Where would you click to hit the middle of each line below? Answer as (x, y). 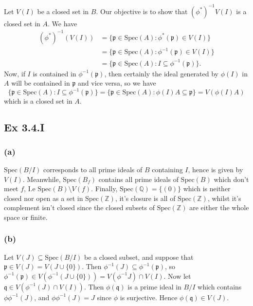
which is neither (207, 189)
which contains (220, 286)
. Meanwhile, (42, 179)
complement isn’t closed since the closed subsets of (80, 207)
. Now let (177, 276)
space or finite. (26, 217)
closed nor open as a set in (44, 198)
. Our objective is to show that (142, 11)
